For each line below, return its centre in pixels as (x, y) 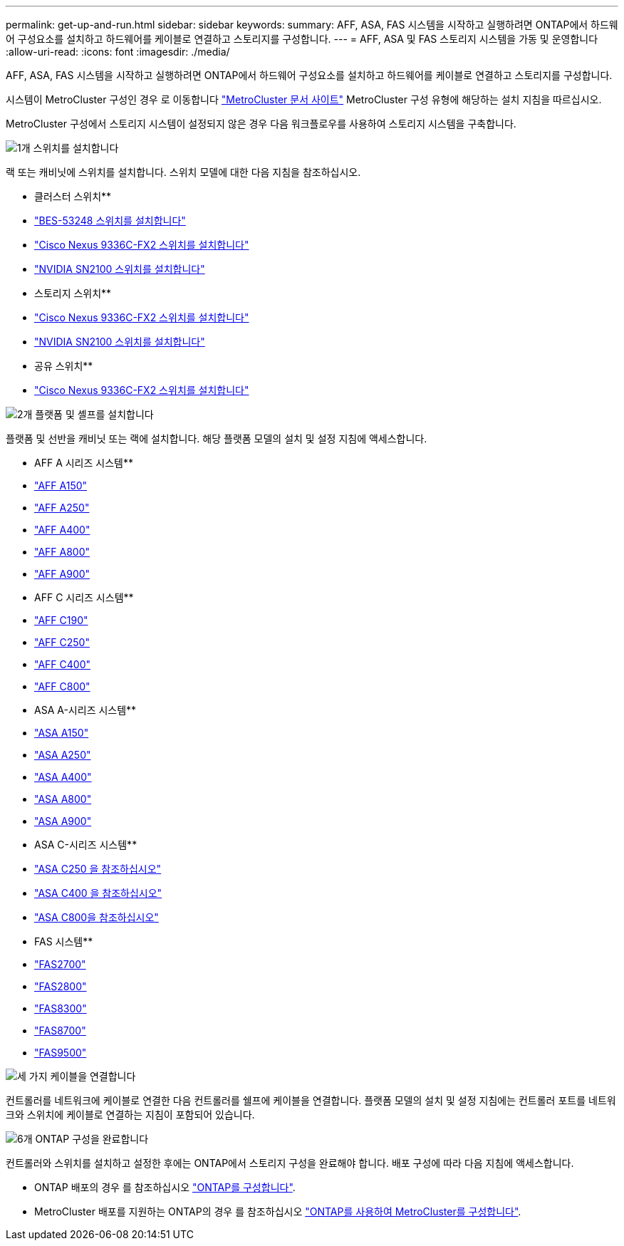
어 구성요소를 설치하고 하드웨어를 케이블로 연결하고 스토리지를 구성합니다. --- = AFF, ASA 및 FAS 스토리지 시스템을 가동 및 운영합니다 (302, 39)
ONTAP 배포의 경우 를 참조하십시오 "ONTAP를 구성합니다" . (165, 1187)
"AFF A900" (62, 574)
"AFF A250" (62, 508)
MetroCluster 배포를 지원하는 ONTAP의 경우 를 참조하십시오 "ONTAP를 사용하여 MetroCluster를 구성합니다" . (278, 1211)
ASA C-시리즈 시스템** (86, 845)
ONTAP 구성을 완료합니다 (92, 1139)
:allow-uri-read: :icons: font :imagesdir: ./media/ (118, 52)
